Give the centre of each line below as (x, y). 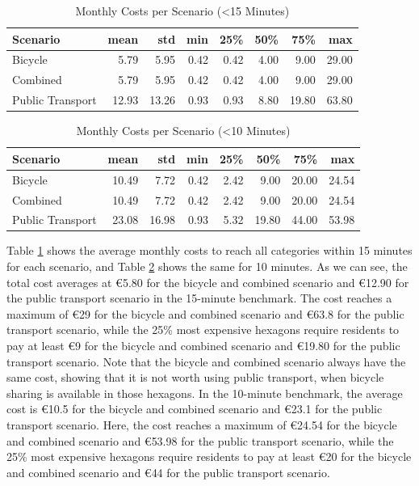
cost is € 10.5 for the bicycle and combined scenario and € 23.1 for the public (195, 409)
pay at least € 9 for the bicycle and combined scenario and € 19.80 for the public (203, 345)
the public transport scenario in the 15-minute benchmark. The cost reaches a (199, 298)
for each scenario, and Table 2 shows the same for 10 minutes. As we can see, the (207, 266)
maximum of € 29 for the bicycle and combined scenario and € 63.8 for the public (205, 313)
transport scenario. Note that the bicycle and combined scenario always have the (206, 361)
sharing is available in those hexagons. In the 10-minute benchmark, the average (205, 393)
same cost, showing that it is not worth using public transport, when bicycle (195, 377)
